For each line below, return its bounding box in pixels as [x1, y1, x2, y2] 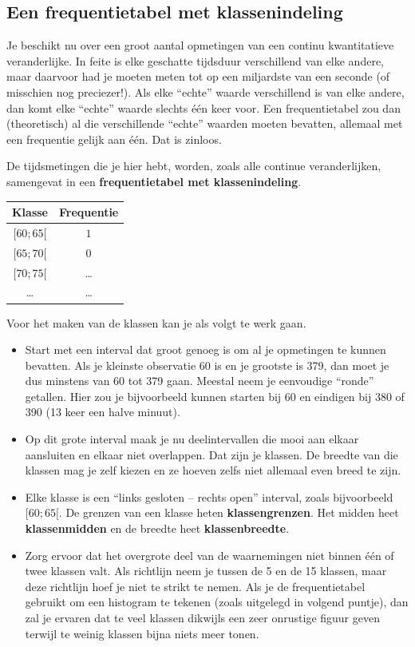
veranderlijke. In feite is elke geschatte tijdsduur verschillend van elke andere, [6, 52, 384, 69]
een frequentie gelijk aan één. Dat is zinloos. [6, 130, 222, 147]
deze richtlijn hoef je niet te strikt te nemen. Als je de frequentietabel [25, 578, 366, 594]
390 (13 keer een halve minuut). [25, 403, 180, 420]
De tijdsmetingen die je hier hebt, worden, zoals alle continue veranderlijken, [6, 157, 381, 174]
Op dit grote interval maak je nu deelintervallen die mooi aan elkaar [25, 431, 359, 447]
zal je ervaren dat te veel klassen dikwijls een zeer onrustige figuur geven [25, 609, 380, 626]
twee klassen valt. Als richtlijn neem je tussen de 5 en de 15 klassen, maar [25, 562, 387, 579]
